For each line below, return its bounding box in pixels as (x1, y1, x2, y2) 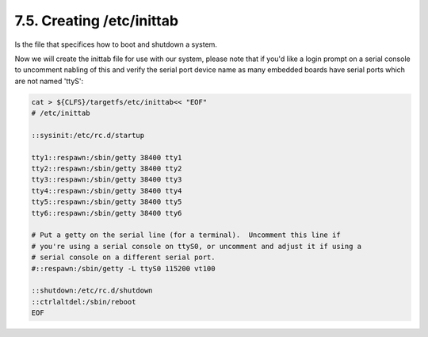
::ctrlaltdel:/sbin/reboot (31, 297, 136, 306)
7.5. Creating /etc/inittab (14, 12, 178, 29)
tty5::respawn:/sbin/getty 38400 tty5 (31, 197, 182, 206)
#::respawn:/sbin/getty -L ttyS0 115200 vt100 (31, 264, 216, 273)
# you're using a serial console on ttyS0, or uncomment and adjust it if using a (31, 242, 362, 251)
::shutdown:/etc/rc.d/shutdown (31, 286, 154, 295)
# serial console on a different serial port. (31, 253, 216, 262)
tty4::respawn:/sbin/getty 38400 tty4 (31, 186, 182, 195)
